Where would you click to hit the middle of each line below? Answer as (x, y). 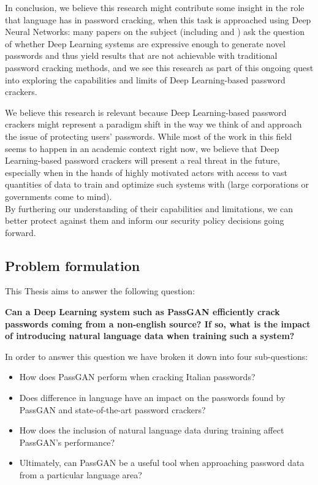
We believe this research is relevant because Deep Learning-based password (146, 112)
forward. (21, 232)
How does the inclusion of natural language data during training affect (152, 430)
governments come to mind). (59, 196)
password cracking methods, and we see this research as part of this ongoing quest (159, 67)
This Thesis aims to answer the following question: (100, 291)
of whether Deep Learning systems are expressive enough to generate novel (145, 43)
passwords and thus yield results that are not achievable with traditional (141, 55)
